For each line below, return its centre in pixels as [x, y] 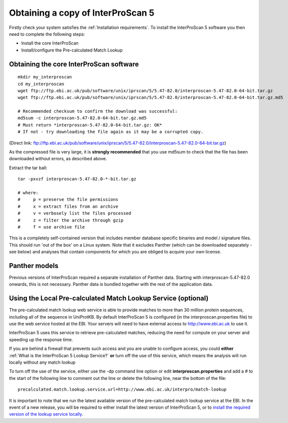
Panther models [34, 265]
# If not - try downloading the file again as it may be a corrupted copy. [111, 132]
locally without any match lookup [42, 362]
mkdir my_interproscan [45, 77]
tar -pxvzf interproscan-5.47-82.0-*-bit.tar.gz [77, 179]
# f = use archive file [51, 227]
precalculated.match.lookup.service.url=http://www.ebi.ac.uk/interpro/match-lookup [122, 389]
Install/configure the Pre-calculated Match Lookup [72, 50]
